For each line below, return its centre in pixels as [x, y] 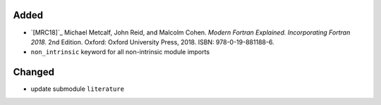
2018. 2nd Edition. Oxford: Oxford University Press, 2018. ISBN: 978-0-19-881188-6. [152, 42]
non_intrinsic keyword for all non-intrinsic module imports [120, 52]
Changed [34, 72]
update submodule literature [78, 89]
